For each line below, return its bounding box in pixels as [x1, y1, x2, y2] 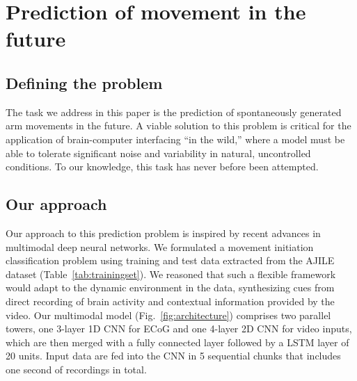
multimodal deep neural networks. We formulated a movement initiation [6, 239, 314, 254]
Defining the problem [6, 72, 163, 93]
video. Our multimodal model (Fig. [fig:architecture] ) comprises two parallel [6, 307, 331, 322]
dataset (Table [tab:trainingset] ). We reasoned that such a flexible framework [6, 266, 336, 281]
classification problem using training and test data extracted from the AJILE [6, 253, 335, 268]
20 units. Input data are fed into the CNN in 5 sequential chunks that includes [6, 348, 341, 363]
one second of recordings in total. [6, 362, 147, 376]
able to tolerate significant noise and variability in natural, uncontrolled [6, 145, 311, 160]
